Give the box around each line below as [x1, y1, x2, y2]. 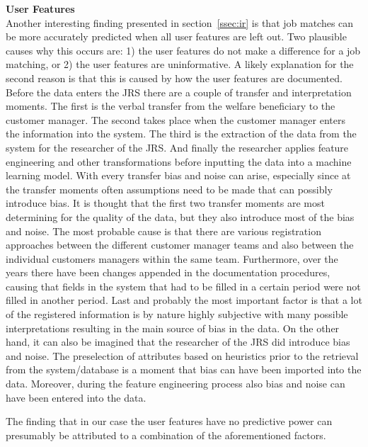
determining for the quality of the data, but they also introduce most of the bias [6, 209, 355, 224]
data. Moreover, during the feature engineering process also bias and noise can [6, 376, 345, 391]
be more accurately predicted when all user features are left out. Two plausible [6, 29, 347, 44]
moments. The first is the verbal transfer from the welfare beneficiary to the [6, 98, 335, 113]
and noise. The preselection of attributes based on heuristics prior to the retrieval [6, 348, 359, 363]
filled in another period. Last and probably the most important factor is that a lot [6, 293, 362, 307]
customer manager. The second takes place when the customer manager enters [6, 112, 345, 127]
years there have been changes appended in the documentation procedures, [6, 265, 330, 280]
